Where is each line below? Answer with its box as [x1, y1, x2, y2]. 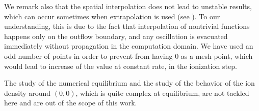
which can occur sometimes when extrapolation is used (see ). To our [4, 11, 220, 21]
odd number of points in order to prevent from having [4, 50, 173, 61]
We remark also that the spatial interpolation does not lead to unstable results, [4, 1, 252, 11]
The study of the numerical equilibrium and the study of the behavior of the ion [4, 78, 255, 88]
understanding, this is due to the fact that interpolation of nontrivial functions [4, 21, 250, 31]
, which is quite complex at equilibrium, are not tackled [75, 87, 249, 98]
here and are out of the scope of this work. [4, 97, 137, 108]
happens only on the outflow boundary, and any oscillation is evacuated [4, 30, 228, 41]
